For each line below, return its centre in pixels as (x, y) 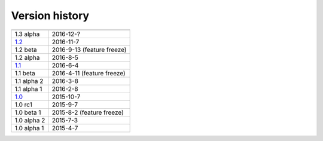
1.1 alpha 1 (28, 88)
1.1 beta (25, 73)
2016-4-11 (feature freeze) (89, 73)
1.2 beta (26, 50)
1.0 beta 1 (28, 112)
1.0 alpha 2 (30, 120)
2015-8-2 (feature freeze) (88, 112)
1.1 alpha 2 (29, 81)
